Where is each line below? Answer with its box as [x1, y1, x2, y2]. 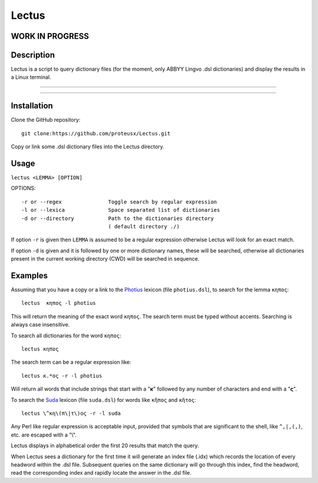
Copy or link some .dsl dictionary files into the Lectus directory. [11, 143, 165, 150]
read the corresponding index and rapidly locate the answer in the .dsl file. [11, 469, 191, 477]
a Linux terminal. [11, 74, 51, 81]
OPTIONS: [11, 185, 36, 192]
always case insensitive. [11, 321, 70, 328]
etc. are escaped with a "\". [11, 431, 77, 438]
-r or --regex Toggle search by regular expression [21, 198, 217, 205]
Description [11, 50, 55, 60]
